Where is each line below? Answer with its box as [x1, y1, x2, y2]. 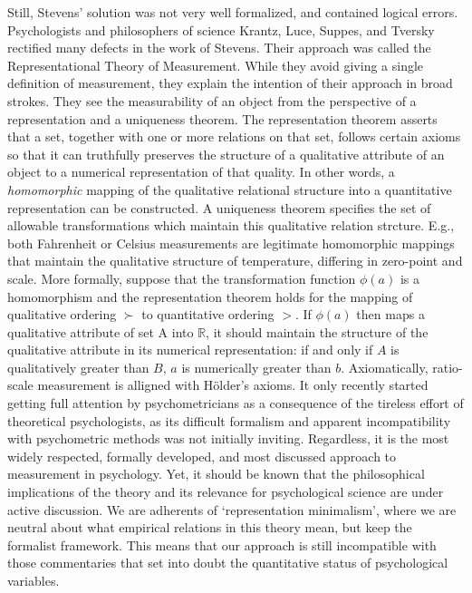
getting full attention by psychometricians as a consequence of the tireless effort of [7, 394, 464, 413]
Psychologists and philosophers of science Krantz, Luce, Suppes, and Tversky [7, 20, 435, 39]
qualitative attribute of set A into [7, 322, 194, 341]
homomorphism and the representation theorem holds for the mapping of [7, 287, 413, 306]
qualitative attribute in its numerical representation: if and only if [7, 340, 373, 359]
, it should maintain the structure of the [206, 322, 429, 341]
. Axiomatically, [341, 357, 429, 376]
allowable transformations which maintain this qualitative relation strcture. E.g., [7, 216, 455, 235]
